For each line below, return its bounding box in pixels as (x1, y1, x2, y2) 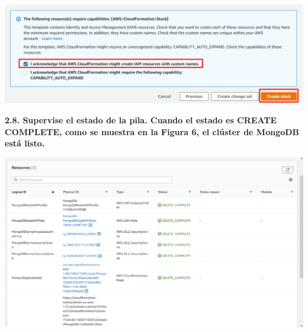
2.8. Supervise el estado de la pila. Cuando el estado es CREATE (5, 113, 277, 126)
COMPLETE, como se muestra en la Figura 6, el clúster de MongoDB (5, 125, 300, 138)
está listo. (5, 137, 45, 149)
